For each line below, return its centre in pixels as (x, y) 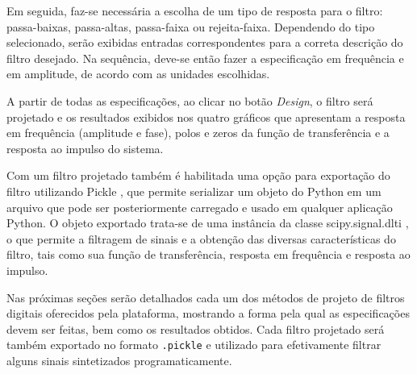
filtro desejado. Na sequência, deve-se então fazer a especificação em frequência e (205, 58)
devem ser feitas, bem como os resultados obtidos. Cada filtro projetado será (196, 328)
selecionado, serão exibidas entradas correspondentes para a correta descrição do (205, 42)
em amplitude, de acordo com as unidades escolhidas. (138, 74)
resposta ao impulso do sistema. (85, 148)
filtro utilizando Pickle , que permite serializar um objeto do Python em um (194, 191)
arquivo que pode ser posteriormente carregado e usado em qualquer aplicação (200, 207)
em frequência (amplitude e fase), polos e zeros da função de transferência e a (198, 133)
